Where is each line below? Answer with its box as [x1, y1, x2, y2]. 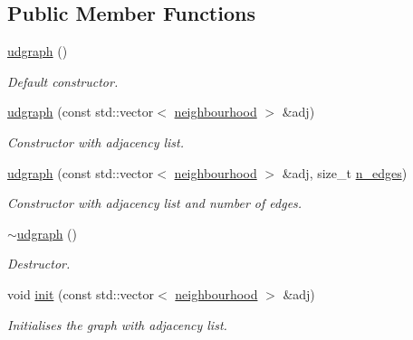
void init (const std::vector [7, 284, 154, 303]
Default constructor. [7, 71, 119, 90]
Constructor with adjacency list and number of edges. [7, 194, 303, 212]
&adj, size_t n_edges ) [282, 163, 408, 182]
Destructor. [7, 254, 71, 273]
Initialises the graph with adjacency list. [7, 315, 227, 334]
